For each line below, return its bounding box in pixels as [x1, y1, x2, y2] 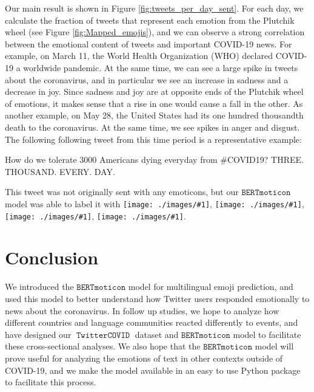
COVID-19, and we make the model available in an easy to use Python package [5, 363, 301, 376]
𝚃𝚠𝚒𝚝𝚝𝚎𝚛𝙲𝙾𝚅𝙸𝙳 [76, 331, 130, 340]
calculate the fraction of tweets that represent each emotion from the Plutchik [5, 13, 295, 26]
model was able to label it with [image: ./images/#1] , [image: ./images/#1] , [5, 197, 304, 210]
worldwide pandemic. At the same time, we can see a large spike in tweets [23, 61, 298, 74]
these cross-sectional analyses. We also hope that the [5, 340, 201, 352]
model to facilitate [233, 328, 301, 340]
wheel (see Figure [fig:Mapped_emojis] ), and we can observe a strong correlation [5, 26, 305, 38]
